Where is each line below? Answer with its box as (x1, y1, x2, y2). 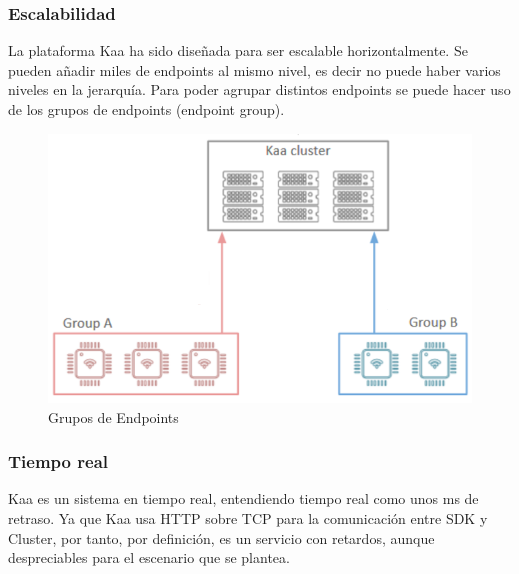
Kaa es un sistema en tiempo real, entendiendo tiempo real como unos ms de (8, 488, 479, 509)
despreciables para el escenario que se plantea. (8, 547, 290, 568)
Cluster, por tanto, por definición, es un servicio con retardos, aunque (8, 527, 435, 548)
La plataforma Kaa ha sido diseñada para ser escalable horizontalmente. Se (8, 40, 468, 61)
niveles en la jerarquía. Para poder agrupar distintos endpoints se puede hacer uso (8, 79, 511, 100)
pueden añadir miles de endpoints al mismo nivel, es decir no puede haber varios (8, 59, 501, 80)
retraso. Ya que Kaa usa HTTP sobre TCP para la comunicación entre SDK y (8, 508, 488, 529)
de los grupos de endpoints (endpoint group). (8, 99, 285, 119)
